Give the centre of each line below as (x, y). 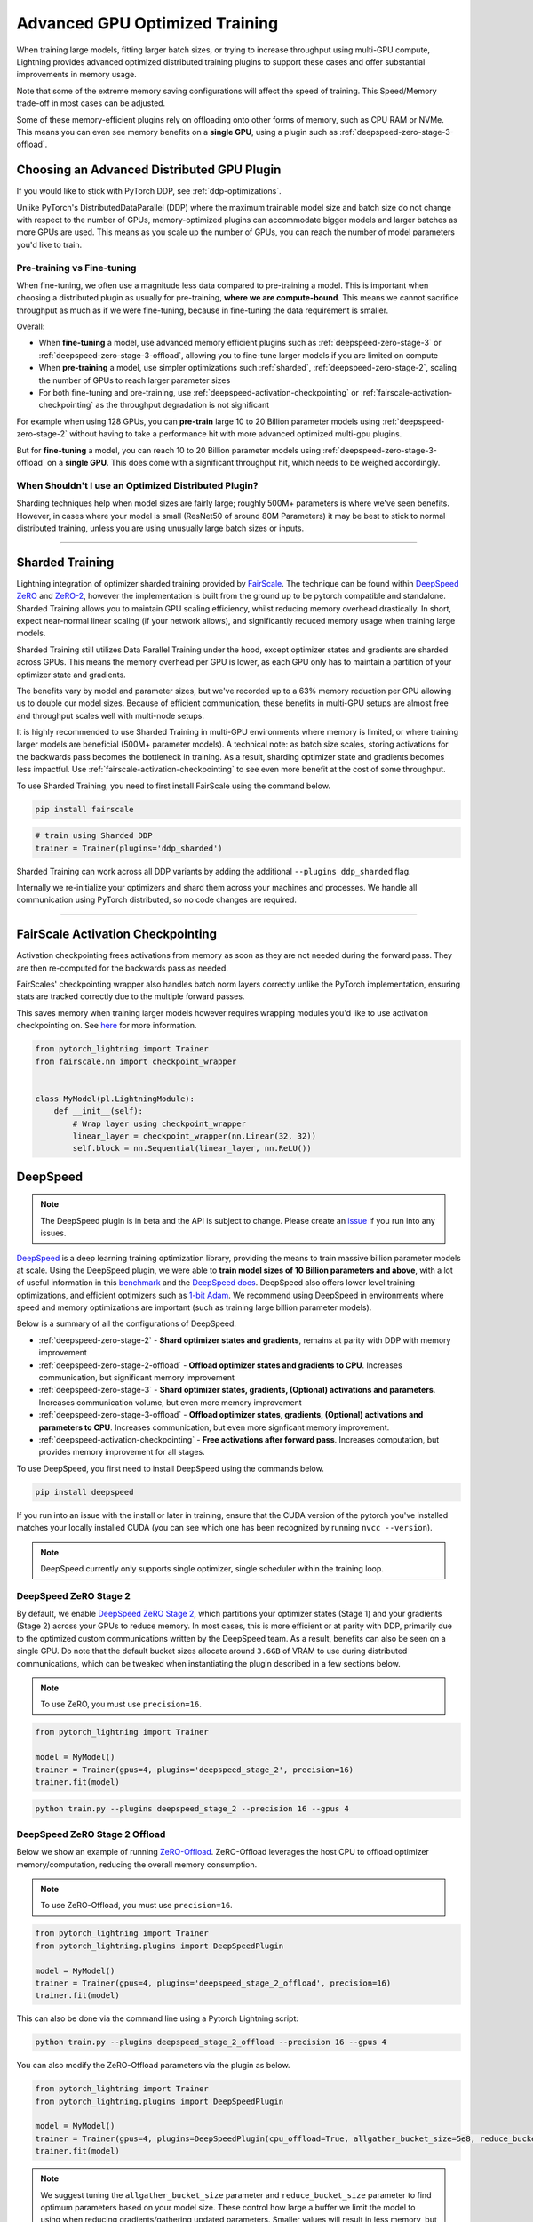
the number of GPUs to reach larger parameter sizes (135, 380)
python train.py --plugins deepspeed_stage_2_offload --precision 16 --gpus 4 (211, 2042)
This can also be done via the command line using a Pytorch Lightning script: (158, 2018)
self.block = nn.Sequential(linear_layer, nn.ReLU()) (192, 1148)
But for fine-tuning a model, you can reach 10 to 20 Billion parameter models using (169, 450)
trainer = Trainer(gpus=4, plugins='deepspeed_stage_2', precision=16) (195, 1770)
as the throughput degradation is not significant (183, 405)
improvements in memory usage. (76, 75)
